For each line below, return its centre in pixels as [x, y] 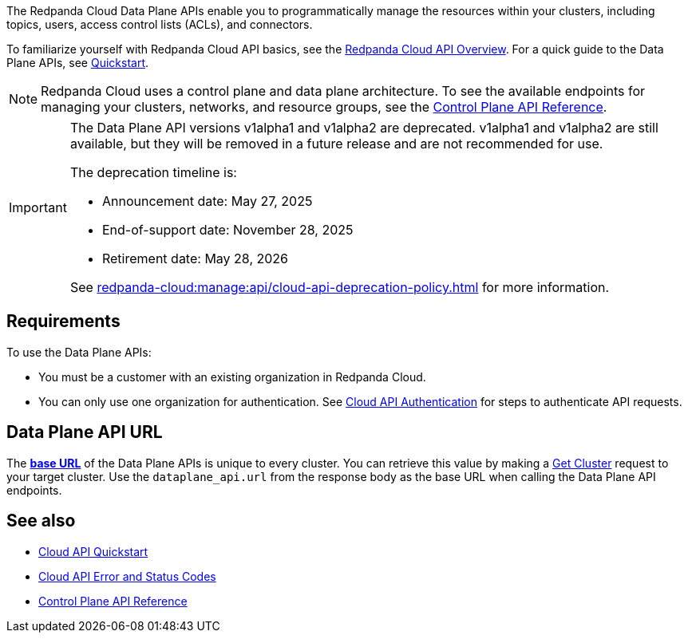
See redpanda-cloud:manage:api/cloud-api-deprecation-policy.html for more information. [340, 287]
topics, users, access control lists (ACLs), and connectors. [160, 24]
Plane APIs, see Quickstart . [78, 63]
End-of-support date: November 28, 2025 [227, 230]
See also [41, 521]
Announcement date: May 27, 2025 [207, 201]
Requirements [63, 321]
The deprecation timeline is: [153, 172]
